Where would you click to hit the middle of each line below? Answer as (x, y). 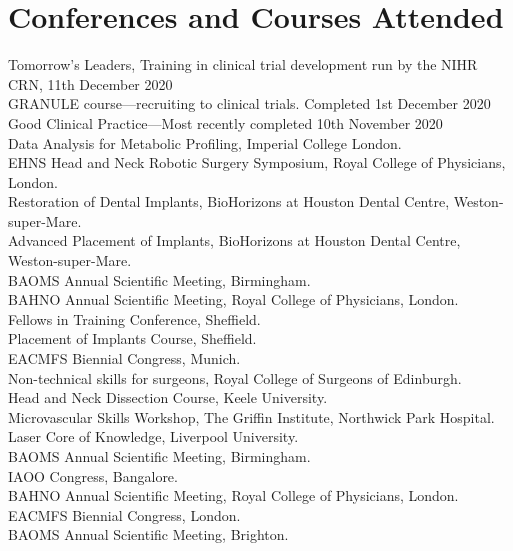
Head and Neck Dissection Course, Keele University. (168, 397)
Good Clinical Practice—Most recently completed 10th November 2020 (225, 122)
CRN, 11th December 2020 (90, 83)
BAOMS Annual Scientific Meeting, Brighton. (148, 534)
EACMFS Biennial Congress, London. (124, 514)
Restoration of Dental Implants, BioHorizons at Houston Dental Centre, (229, 201)
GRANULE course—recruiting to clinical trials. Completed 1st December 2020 (249, 103)
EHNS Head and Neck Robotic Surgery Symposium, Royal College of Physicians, (257, 162)
